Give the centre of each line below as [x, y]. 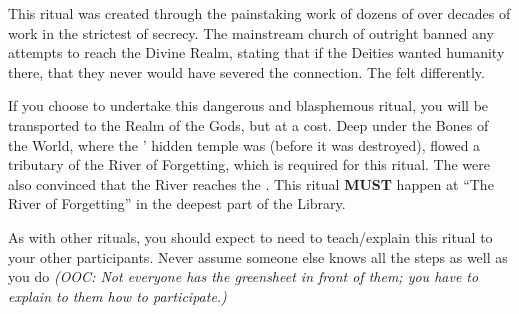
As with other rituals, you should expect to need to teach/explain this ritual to [250, 236]
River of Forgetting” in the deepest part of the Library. [177, 203]
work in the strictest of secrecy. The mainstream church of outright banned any [251, 32]
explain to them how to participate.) [117, 295]
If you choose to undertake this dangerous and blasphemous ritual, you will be [248, 105]
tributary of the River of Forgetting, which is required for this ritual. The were [249, 164]
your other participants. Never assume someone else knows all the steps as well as [258, 256]
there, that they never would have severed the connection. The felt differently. [246, 71]
